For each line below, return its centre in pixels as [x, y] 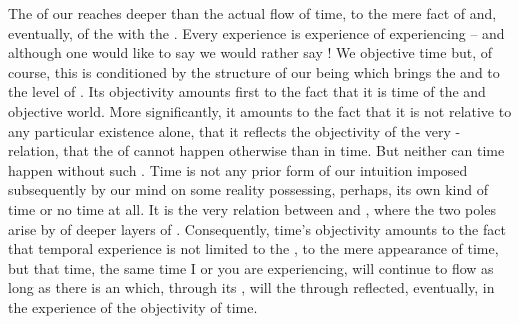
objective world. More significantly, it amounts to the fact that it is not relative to [260, 110]
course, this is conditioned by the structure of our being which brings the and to [254, 71]
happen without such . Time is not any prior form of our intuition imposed [238, 169]
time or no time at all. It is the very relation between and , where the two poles [252, 208]
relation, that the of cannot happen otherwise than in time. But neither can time [256, 150]
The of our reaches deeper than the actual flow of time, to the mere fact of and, [252, 13]
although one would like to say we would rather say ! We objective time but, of [250, 52]
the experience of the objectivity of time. [133, 306]
